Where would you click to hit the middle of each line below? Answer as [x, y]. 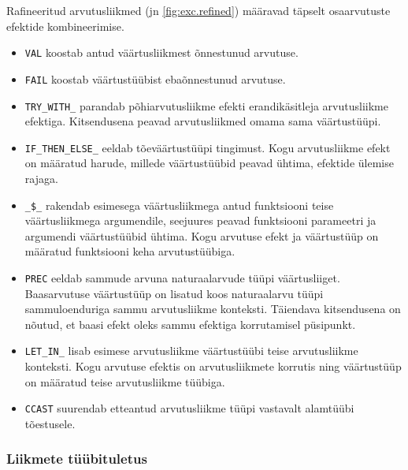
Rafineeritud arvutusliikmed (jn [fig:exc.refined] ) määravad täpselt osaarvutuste [198, 10]
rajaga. [41, 178]
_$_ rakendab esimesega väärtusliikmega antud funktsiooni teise [179, 205]
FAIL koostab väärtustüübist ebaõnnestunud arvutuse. [155, 78]
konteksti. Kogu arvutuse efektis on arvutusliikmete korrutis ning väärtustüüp [213, 366]
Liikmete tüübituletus [77, 459]
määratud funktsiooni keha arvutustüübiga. [130, 251]
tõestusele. [50, 423]
